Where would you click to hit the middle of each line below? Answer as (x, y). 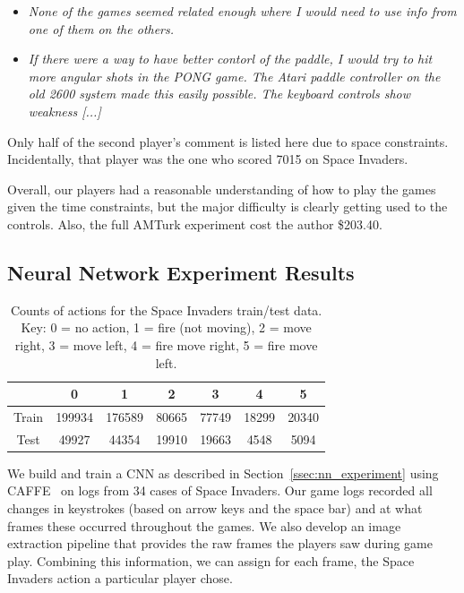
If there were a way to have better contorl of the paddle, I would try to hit (230, 59)
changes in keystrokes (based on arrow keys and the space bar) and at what (215, 508)
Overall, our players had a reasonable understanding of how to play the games (222, 189)
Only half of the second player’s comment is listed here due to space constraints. (228, 141)
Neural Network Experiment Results (181, 272)
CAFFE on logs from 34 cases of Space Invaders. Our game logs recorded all (220, 490)
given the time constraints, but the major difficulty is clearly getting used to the (228, 206)
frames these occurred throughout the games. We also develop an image (204, 525)
